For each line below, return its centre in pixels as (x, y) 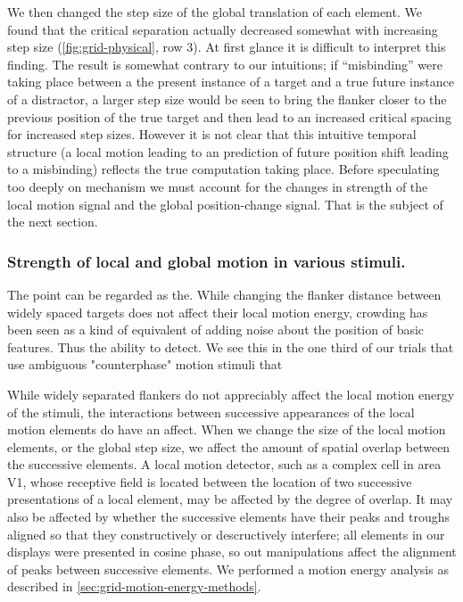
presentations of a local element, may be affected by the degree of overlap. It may (230, 499)
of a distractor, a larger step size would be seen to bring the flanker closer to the (227, 99)
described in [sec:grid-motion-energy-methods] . (134, 586)
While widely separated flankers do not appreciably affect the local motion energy (231, 394)
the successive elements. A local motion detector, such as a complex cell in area (224, 464)
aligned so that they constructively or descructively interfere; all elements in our (226, 534)
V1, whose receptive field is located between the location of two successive (210, 481)
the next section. (53, 222)
